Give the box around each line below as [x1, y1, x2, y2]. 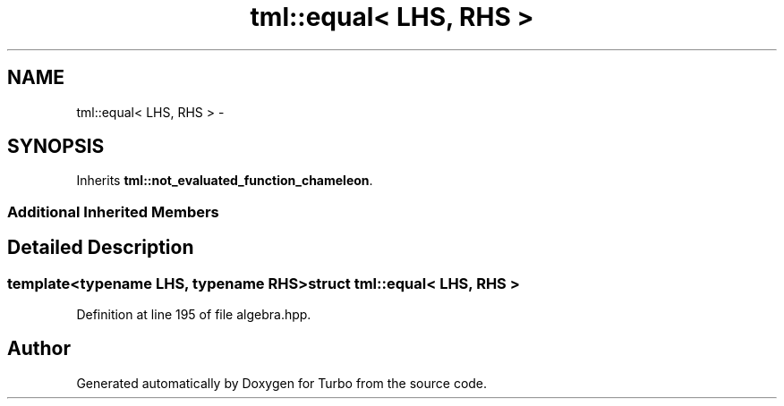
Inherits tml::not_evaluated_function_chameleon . [76, 173, 373, 189]
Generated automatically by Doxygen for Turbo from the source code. [76, 375, 488, 391]
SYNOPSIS [7, 135, 105, 158]
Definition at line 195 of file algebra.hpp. [76, 307, 311, 323]
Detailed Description [7, 236, 194, 259]
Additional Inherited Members [7, 202, 219, 221]
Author [7, 337, 71, 360]
